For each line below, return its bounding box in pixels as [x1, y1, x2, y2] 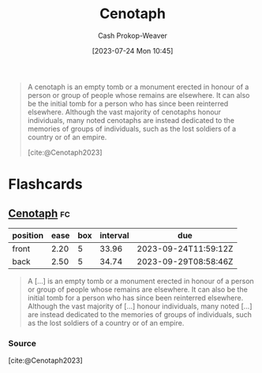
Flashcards [8, 175, 83, 193]
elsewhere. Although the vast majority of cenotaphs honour [27, 107, 222, 117]
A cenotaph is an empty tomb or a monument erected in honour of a [27, 82, 249, 91]
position [12, 229, 44, 241]
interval [99, 229, 129, 241]
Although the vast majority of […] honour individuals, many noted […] [27, 301, 253, 311]
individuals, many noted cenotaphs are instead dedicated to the [27, 115, 235, 125]
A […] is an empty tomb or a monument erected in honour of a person [27, 276, 254, 285]
